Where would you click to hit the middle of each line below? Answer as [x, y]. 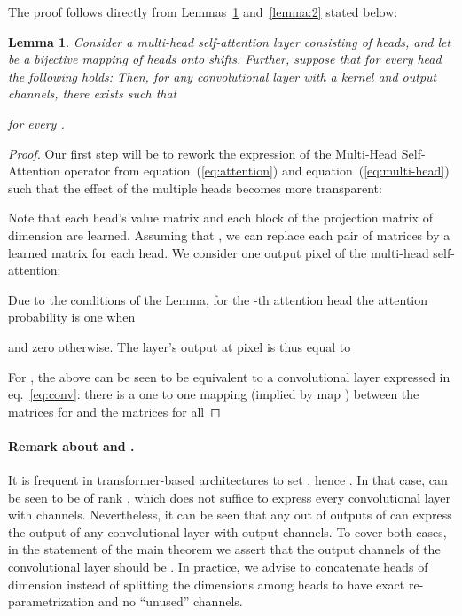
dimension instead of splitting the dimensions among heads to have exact [207, 584]
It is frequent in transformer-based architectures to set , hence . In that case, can [228, 480]
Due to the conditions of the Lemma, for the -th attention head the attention [218, 299]
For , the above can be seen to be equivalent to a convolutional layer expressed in [229, 376]
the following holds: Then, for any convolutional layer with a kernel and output [223, 76]
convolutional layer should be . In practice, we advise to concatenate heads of [218, 567]
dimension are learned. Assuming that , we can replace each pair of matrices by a [229, 234]
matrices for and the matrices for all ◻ [114, 411]
